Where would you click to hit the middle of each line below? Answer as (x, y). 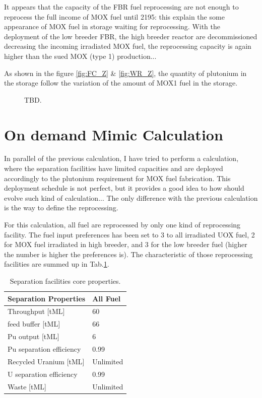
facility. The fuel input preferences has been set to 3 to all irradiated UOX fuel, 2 (129, 234)
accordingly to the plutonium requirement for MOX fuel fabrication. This (117, 178)
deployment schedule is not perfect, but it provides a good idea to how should (124, 188)
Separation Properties (47, 298)
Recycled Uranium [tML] (46, 361)
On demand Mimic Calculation (114, 134)
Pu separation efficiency (44, 348)
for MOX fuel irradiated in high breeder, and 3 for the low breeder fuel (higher (126, 244)
